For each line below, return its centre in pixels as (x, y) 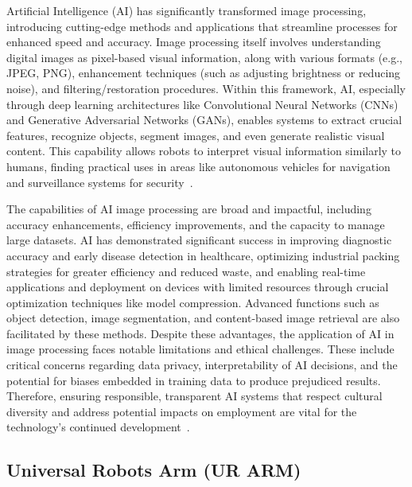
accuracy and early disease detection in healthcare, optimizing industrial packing (203, 255)
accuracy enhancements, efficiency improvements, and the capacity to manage (196, 224)
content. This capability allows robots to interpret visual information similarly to (204, 151)
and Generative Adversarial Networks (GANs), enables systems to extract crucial (204, 120)
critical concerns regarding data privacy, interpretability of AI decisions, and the (202, 365)
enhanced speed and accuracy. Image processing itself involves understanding (194, 42)
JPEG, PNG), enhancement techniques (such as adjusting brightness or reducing (204, 73)
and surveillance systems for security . (100, 182)
